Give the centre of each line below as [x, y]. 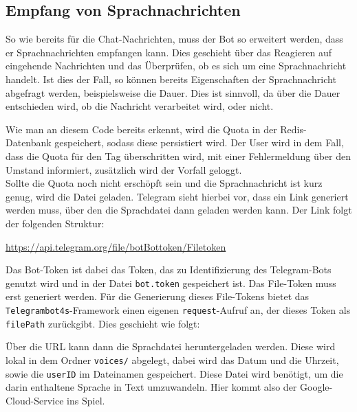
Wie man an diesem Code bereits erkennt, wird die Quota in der [141, 129]
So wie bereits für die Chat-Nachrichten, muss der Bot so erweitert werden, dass [174, 39]
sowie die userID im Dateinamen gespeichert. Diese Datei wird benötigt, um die [174, 373]
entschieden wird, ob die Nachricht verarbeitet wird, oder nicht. [140, 106]
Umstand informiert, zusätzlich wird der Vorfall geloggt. [124, 169]
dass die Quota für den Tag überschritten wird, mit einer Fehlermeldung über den [178, 156]
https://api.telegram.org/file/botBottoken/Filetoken [116, 246]
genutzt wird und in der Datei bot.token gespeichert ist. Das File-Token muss [171, 283]
